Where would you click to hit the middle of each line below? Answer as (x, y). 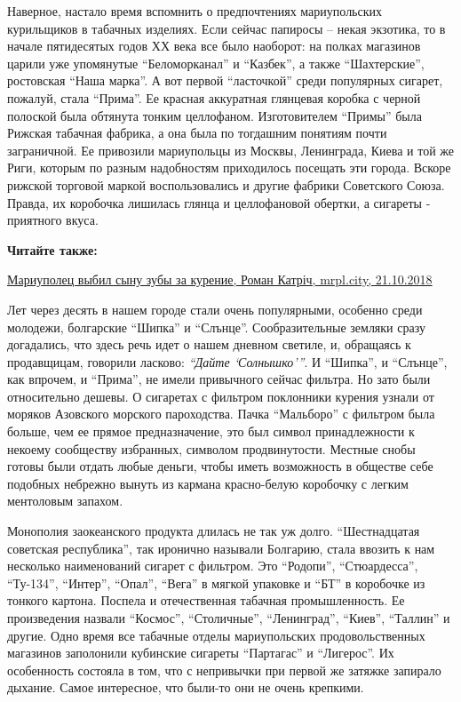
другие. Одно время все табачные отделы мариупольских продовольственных (216, 635)
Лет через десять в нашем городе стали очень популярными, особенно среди (215, 309)
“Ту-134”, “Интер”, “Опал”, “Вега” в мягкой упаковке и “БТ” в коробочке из (216, 582)
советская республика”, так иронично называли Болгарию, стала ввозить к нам (221, 548)
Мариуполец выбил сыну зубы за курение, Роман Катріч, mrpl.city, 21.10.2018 (220, 279)
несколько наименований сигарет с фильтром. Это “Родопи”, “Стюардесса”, (213, 566)
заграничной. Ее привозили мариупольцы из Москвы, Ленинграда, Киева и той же (231, 150)
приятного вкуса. (53, 220)
